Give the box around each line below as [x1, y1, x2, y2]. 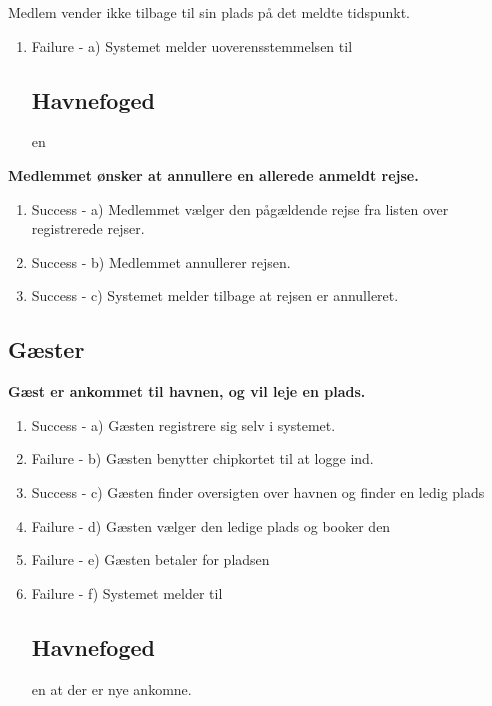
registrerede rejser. [31, 218, 145, 239]
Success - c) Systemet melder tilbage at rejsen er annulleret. [31, 285, 399, 306]
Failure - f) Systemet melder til [31, 582, 223, 603]
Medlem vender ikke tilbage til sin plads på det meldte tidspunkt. [8, 2, 411, 22]
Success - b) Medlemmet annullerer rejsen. [31, 251, 291, 272]
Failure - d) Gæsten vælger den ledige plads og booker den [31, 515, 391, 536]
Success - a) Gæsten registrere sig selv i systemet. [31, 414, 336, 435]
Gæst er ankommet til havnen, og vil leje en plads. [8, 381, 366, 402]
